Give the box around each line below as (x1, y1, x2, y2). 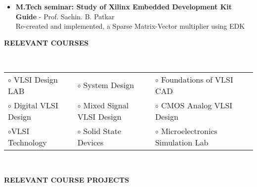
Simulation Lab (155, 136, 209, 148)
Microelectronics (161, 125, 217, 137)
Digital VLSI (13, 99, 58, 111)
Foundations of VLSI (161, 73, 233, 85)
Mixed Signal (83, 99, 129, 111)
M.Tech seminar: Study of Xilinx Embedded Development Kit (15, 1, 232, 11)
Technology (8, 136, 47, 148)
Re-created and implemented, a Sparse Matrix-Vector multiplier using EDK (15, 21, 245, 31)
